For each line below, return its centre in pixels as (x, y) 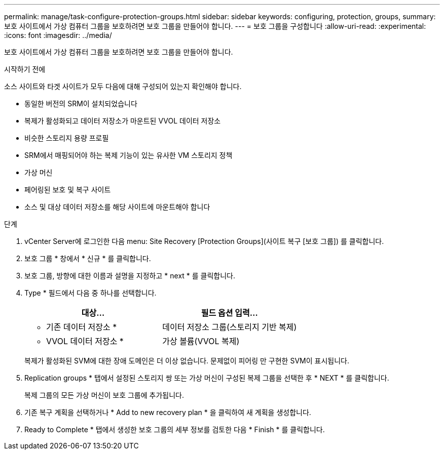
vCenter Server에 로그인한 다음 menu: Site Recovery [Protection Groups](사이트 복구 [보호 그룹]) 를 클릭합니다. (204, 241)
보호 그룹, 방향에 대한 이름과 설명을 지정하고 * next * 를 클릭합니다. (130, 276)
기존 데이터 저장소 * (82, 327)
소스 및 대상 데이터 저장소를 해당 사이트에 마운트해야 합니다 (117, 207)
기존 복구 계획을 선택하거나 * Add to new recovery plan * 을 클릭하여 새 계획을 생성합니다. (168, 412)
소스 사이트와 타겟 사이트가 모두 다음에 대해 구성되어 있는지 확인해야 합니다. (123, 86)
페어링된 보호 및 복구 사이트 (68, 190)
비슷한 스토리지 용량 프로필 (67, 138)
